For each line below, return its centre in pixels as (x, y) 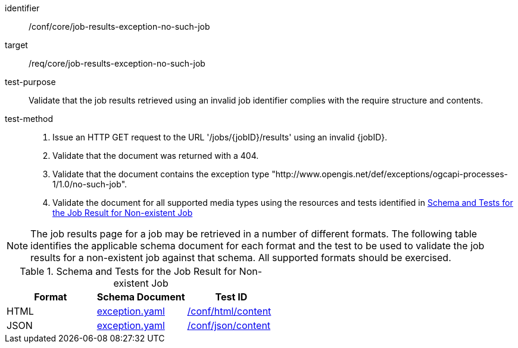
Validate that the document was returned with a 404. (156, 156)
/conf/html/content (229, 311)
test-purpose (30, 82)
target (16, 45)
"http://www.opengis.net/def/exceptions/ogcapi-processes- (390, 174)
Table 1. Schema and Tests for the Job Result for (128, 271)
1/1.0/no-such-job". (90, 184)
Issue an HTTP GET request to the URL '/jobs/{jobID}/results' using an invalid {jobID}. (220, 137)
